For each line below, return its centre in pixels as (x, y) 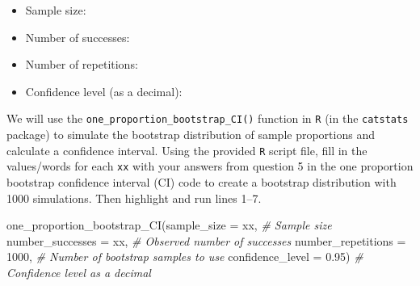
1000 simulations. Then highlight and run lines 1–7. (134, 198)
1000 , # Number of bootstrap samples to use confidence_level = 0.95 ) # (185, 257)
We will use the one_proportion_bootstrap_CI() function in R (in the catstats (208, 118)
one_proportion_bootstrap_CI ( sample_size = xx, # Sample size (169, 225)
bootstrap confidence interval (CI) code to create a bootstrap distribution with (202, 181)
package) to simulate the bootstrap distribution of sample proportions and (191, 135)
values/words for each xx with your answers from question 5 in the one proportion (210, 166)
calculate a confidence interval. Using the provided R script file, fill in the (187, 150)
